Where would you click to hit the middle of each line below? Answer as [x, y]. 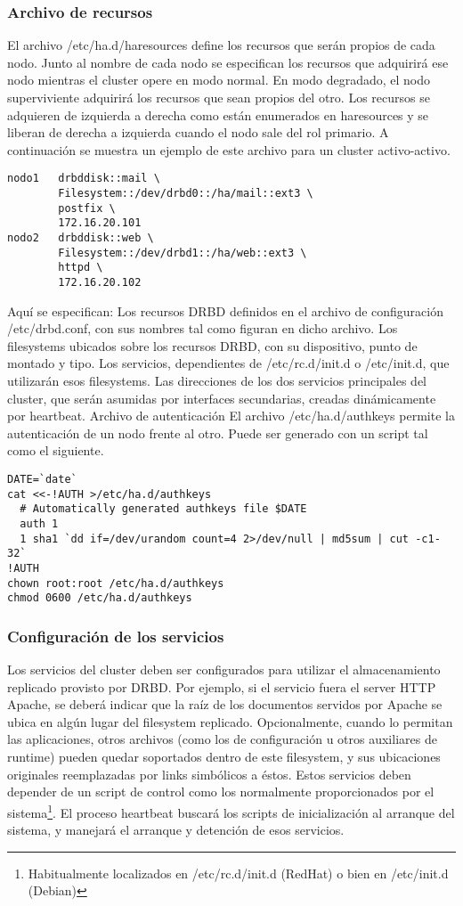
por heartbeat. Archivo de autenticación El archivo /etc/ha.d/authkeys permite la [231, 416]
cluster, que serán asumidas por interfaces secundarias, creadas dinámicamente [222, 398]
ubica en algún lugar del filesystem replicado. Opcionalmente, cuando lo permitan [230, 721]
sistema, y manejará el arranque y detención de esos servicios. [176, 830]
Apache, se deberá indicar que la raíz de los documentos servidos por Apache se [225, 704]
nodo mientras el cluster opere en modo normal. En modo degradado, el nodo [219, 80]
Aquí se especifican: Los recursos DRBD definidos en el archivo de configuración [225, 310]
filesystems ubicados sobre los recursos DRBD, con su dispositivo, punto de [212, 345]
